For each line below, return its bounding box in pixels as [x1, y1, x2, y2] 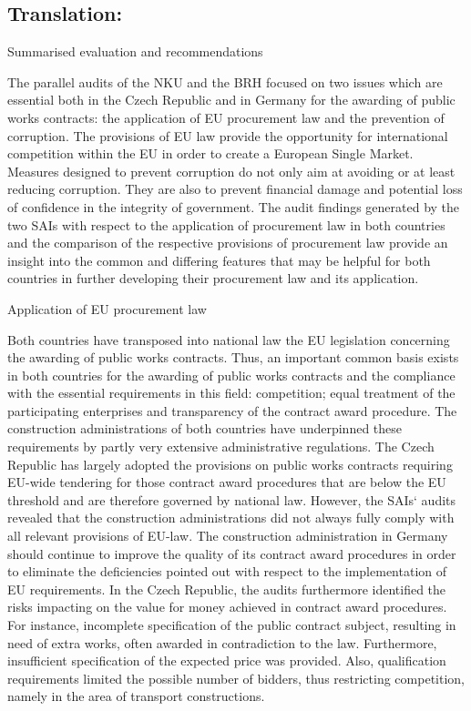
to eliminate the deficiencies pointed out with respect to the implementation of [7, 562, 447, 581]
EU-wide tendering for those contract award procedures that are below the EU [7, 472, 446, 492]
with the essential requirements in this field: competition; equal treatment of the [7, 383, 456, 402]
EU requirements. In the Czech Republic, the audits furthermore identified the [7, 579, 446, 598]
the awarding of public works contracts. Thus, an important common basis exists [7, 348, 459, 367]
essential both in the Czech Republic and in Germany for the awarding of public [7, 90, 456, 109]
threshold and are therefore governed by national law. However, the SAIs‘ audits [7, 490, 456, 509]
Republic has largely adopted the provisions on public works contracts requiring [7, 454, 453, 473]
